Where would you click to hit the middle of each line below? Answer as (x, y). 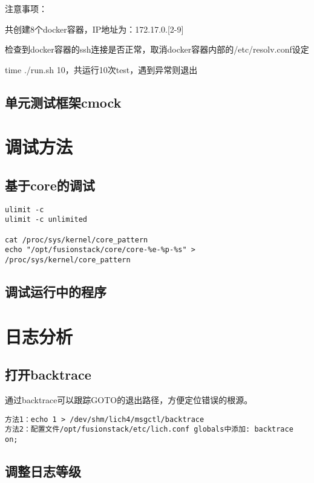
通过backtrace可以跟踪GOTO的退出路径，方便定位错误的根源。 (129, 400)
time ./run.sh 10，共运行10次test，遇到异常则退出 (101, 69)
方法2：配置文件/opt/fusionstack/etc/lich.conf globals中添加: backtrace (149, 430)
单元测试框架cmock (63, 102)
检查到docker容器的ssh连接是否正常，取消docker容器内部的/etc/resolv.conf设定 (157, 49)
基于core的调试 (50, 185)
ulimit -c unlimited (46, 220)
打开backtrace (48, 374)
